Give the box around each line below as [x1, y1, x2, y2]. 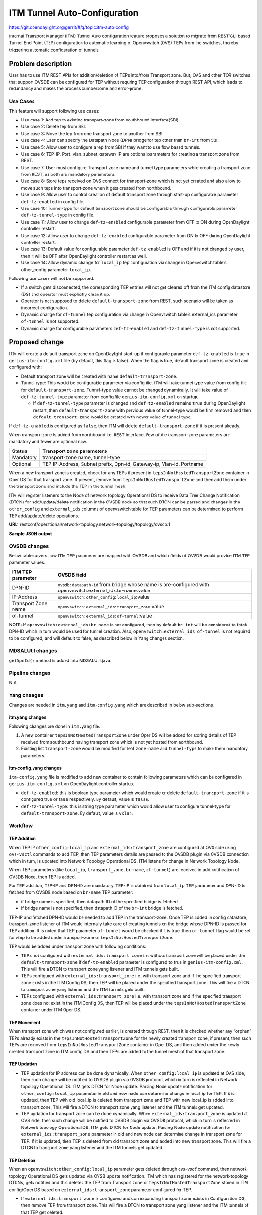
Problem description [9, 59, 72, 68]
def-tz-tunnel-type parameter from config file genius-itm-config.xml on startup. [21, 394, 199, 399]
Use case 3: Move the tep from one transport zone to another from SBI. [21, 130, 164, 136]
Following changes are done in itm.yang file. [9, 723, 100, 729]
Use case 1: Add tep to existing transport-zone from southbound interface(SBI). [21, 117, 180, 122]
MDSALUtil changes [9, 647, 58, 654]
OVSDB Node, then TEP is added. [9, 874, 76, 880]
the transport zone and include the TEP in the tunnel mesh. [9, 484, 127, 489]
